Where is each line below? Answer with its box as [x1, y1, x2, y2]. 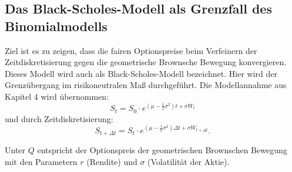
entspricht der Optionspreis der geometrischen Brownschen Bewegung [37, 144, 287, 156]
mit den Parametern [5, 155, 78, 167]
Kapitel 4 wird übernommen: [5, 90, 109, 102]
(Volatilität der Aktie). [147, 155, 230, 167]
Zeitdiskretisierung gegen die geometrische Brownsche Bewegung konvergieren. [5, 56, 287, 68]
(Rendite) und [86, 155, 137, 167]
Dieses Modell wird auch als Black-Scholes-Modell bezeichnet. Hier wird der [5, 67, 277, 79]
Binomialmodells [5, 16, 108, 35]
